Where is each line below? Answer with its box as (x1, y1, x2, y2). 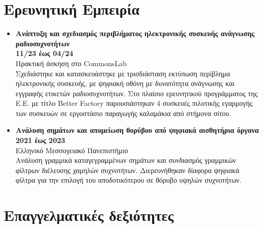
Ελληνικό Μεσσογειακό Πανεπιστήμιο (15, 145, 128, 155)
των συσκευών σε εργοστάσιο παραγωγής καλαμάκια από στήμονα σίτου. (15, 107, 231, 118)
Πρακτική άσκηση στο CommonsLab (15, 58, 127, 68)
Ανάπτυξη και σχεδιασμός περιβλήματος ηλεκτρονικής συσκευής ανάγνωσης (15, 28, 255, 39)
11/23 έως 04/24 (15, 48, 74, 59)
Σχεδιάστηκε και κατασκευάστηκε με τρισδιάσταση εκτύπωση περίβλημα (15, 68, 230, 78)
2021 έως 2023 (15, 135, 66, 146)
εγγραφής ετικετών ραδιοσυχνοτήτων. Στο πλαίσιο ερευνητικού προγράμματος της (15, 88, 258, 98)
